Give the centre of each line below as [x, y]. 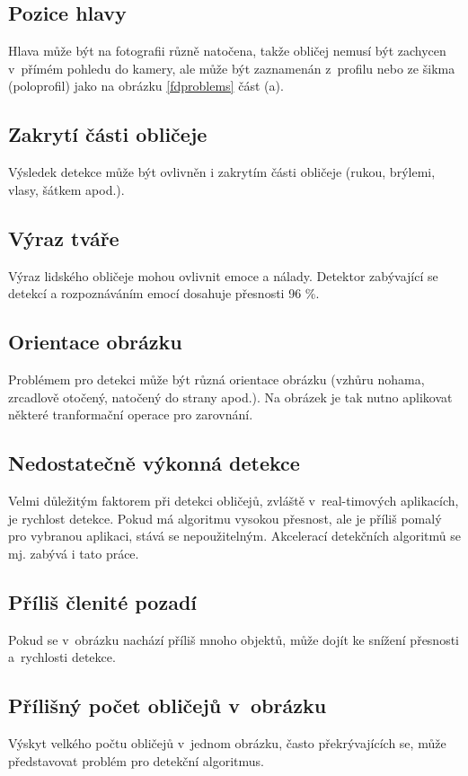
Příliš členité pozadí [102, 601]
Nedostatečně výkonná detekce [154, 463]
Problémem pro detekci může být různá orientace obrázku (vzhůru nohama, [216, 379]
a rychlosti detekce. [62, 657]
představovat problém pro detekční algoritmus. [136, 760]
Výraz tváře [64, 238]
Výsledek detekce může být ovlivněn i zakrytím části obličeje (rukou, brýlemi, [222, 172]
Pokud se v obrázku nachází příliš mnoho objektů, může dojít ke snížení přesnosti [234, 639]
